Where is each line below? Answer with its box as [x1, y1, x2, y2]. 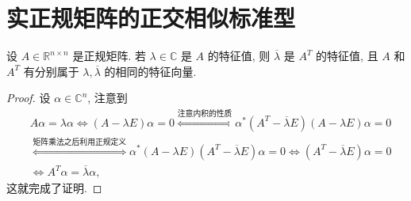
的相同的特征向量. [104, 63, 197, 79]
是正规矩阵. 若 [72, 47, 146, 64]
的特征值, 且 [316, 47, 378, 64]
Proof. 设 [6, 89, 51, 106]
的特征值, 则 [207, 47, 271, 64]
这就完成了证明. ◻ [6, 180, 102, 196]
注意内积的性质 [177, 109, 232, 118]
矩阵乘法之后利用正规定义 [33, 138, 127, 146]
